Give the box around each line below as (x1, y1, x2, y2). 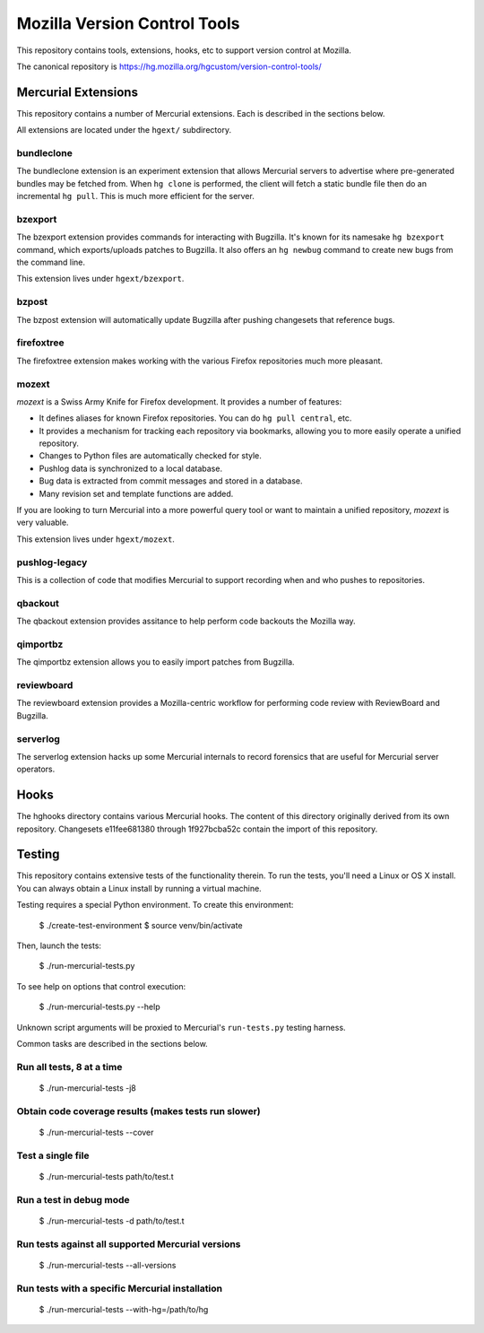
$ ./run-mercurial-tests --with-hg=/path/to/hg (39, 1303, 209, 1314)
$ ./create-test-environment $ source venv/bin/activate (39, 919, 243, 930)
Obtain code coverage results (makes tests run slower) (16, 1104, 262, 1117)
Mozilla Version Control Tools (16, 13, 240, 33)
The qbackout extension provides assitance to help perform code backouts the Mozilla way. (16, 615, 356, 627)
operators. (16, 763, 56, 775)
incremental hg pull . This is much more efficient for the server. (16, 191, 255, 202)
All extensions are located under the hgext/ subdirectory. (16, 125, 232, 135)
